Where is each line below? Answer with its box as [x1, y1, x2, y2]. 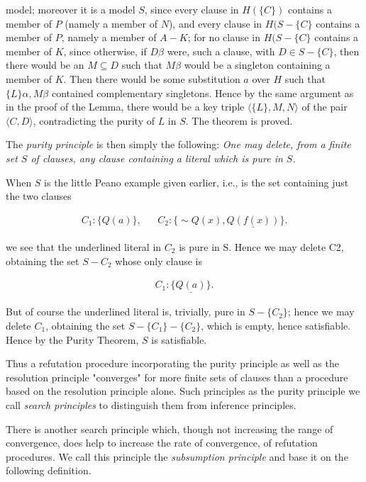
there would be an [6, 57, 84, 72]
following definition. [6, 463, 91, 478]
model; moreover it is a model [6, 2, 135, 16]
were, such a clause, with [167, 43, 275, 58]
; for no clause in [187, 30, 261, 45]
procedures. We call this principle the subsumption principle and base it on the [6, 449, 348, 464]
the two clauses [6, 189, 72, 203]
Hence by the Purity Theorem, [6, 332, 139, 347]
